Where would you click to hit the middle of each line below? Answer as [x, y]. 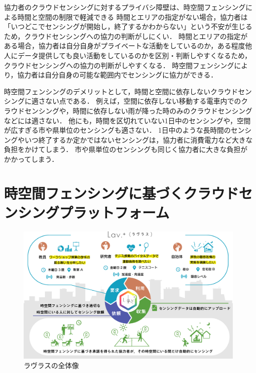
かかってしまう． [31, 159]
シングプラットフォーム [94, 212]
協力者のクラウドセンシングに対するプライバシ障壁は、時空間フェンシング [125, 7]
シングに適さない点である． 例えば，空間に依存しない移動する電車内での [123, 101]
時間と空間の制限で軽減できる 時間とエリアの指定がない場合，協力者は [132, 17]
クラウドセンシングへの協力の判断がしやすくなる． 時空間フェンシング [119, 65]
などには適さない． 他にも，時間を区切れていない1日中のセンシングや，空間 [128, 120]
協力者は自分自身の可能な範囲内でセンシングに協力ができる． [117, 75]
